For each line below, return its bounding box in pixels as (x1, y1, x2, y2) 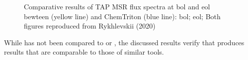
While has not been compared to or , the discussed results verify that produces (4, 37, 245, 47)
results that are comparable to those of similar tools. (4, 47, 164, 57)
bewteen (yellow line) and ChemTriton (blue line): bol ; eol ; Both (24, 11, 221, 21)
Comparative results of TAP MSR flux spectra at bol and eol (24, 1, 210, 11)
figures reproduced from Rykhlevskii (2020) (24, 21, 156, 31)
